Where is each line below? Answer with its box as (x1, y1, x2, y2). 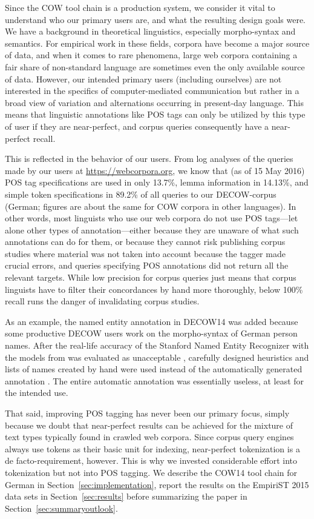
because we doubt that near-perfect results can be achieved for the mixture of (5, 418, 293, 431)
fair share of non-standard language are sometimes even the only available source (5, 60, 305, 73)
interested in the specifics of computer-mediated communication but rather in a (5, 84, 299, 97)
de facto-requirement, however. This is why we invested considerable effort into (5, 454, 298, 467)
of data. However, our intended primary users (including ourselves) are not (5, 72, 282, 85)
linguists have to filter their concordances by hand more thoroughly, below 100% (5, 283, 303, 295)
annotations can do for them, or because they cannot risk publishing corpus (5, 235, 286, 248)
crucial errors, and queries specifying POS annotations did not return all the (5, 259, 289, 272)
